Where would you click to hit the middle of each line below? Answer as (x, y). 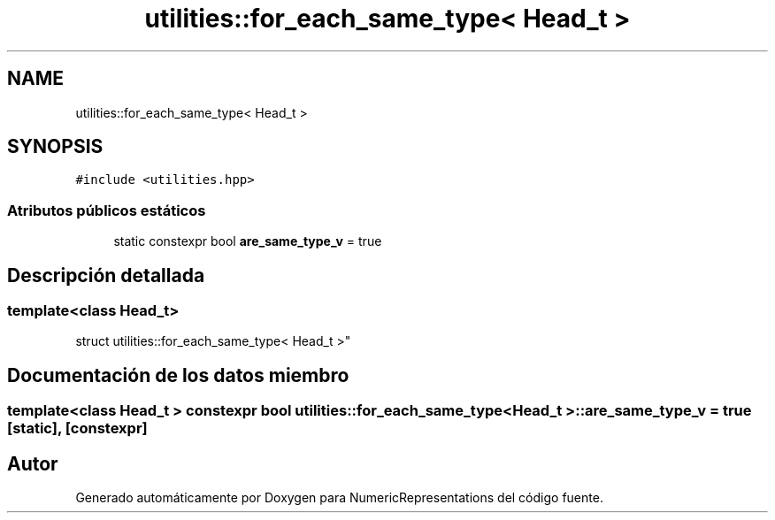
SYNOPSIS (55, 147)
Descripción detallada (106, 275)
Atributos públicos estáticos (107, 210)
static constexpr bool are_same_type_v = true (248, 241)
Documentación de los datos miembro (178, 375)
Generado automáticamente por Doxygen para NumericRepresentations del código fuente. (339, 498)
